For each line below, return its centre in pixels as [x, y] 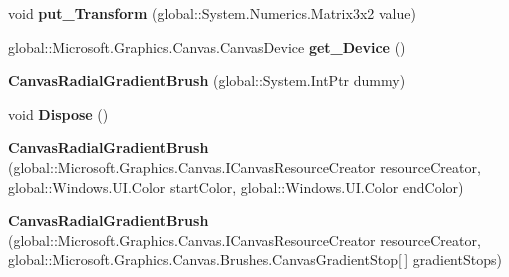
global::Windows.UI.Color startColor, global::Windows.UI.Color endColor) [236, 186]
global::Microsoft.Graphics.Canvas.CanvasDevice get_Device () [207, 46]
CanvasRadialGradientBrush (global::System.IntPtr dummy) [207, 80]
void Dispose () [58, 113]
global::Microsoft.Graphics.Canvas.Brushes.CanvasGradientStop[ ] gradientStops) [255, 259]
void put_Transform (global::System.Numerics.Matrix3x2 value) [212, 13]
